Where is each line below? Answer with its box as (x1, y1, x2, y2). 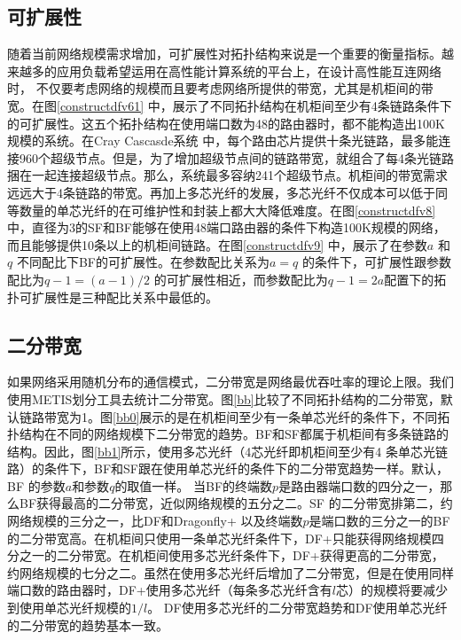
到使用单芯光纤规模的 (7, 598, 131, 617)
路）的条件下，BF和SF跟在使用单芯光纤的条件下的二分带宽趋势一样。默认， (7, 459, 449, 478)
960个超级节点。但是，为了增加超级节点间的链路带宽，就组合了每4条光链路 (19, 148, 454, 167)
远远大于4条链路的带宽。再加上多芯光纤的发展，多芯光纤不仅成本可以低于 (7, 183, 435, 201)
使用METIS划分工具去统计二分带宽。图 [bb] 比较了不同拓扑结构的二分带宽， (7, 389, 441, 408)
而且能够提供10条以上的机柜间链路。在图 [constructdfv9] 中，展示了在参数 (7, 235, 427, 254)
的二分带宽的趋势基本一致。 (7, 615, 168, 634)
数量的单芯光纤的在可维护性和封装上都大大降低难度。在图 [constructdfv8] (19, 200, 436, 219)
